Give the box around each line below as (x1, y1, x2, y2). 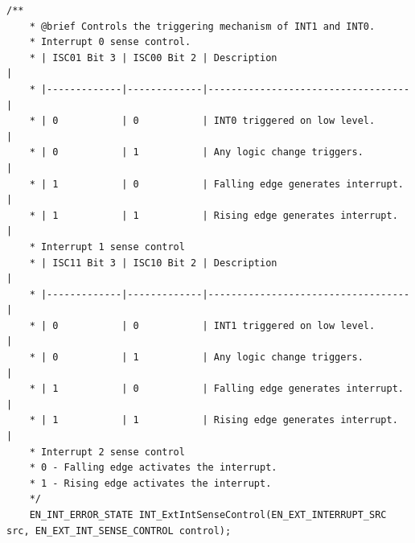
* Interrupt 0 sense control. (29, 36, 191, 48)
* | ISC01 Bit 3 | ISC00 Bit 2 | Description (29, 51, 277, 64)
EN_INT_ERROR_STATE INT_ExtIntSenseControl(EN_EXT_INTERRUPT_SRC (29, 509, 387, 520)
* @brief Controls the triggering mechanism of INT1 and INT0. (29, 20, 376, 32)
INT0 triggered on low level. (213, 115, 376, 127)
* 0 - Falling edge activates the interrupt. (29, 462, 277, 474)
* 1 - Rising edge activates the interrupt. (29, 477, 272, 489)
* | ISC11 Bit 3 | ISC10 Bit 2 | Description (29, 257, 277, 269)
